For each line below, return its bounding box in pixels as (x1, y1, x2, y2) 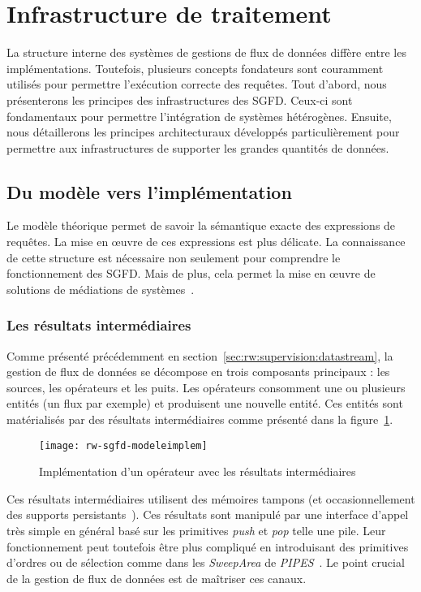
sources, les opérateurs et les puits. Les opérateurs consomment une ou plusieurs (6, 378, 406, 395)
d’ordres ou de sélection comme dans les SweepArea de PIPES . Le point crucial (6, 554, 405, 571)
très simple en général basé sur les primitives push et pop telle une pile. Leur (6, 522, 386, 539)
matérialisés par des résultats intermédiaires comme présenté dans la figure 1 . (6, 411, 393, 428)
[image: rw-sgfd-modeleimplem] (39, 439, 208, 452)
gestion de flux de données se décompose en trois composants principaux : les (6, 363, 390, 380)
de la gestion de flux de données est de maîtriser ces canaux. (6, 569, 307, 586)
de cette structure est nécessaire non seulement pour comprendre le (6, 248, 341, 266)
